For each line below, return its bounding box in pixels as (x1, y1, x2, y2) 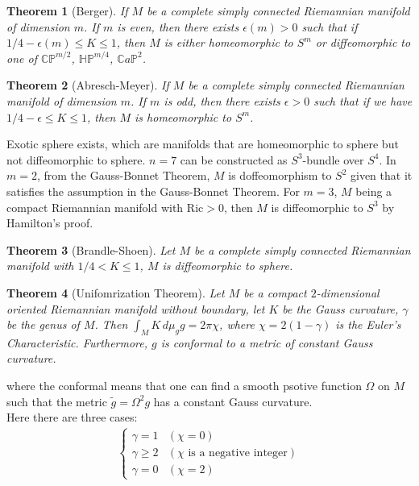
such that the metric (6, 393, 107, 409)
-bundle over (302, 151, 364, 168)
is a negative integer (188, 447, 288, 459)
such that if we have (313, 92, 413, 109)
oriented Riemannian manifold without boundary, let (6, 300, 265, 317)
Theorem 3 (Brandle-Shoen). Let (6, 241, 176, 258)
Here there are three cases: (6, 409, 138, 426)
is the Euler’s (335, 316, 401, 333)
